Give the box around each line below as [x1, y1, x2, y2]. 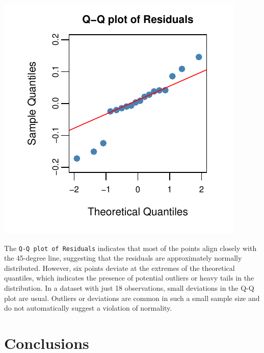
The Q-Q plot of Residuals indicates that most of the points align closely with [4, 242, 257, 253]
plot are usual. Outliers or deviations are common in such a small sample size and [4, 292, 260, 303]
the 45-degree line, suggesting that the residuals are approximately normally [4, 253, 242, 263]
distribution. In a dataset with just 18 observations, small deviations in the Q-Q [4, 283, 254, 293]
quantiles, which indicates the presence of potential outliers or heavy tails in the [4, 272, 254, 283]
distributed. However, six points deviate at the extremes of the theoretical [4, 262, 235, 273]
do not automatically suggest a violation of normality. [4, 302, 172, 313]
